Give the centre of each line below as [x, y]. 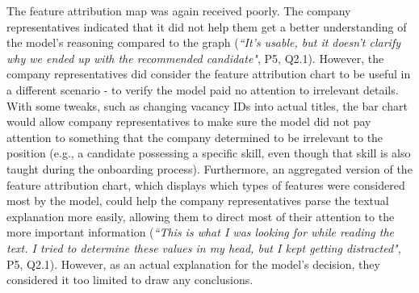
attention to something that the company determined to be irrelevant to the [195, 137]
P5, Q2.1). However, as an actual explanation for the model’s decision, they [193, 264]
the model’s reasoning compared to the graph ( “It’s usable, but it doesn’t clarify [204, 42]
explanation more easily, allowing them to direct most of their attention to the [201, 216]
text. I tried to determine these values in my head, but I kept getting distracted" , [204, 247]
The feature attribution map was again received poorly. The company [179, 10]
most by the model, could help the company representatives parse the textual [198, 201]
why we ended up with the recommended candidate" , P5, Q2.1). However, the [195, 58]
